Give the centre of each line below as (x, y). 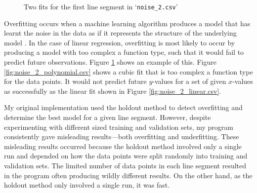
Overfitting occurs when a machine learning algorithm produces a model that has (127, 23)
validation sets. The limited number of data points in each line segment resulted (125, 165)
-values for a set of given (189, 81)
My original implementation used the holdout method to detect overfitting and (123, 107)
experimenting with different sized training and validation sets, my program (119, 127)
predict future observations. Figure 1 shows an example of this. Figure (110, 62)
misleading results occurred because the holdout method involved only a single (123, 146)
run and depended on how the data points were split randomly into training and (126, 156)
